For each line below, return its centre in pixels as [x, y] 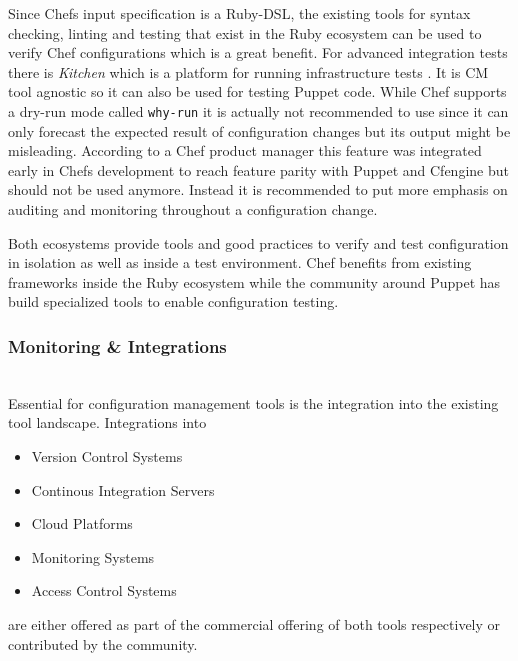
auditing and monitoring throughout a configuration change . [193, 209]
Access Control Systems [104, 590]
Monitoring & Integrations [117, 345]
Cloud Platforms [82, 523]
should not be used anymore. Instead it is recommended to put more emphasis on [258, 189]
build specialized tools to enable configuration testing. [173, 301]
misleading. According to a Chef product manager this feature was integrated [245, 150]
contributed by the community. [103, 643]
